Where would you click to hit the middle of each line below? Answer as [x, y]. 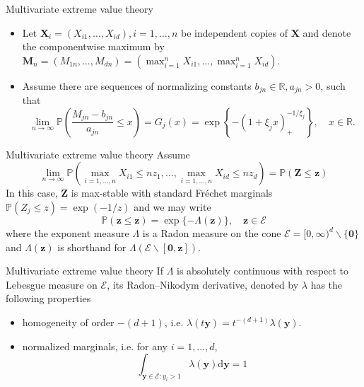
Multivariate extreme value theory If [84, 271]
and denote [327, 32]
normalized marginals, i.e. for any [95, 346]
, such [333, 85]
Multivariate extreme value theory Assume [98, 154]
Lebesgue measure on [52, 284]
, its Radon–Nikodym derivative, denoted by [203, 284]
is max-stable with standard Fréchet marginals [172, 193]
